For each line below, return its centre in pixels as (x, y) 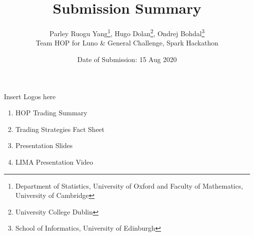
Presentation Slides (44, 145)
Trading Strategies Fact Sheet (60, 129)
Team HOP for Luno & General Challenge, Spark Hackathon (127, 43)
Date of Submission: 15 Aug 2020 (127, 59)
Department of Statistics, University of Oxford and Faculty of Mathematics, (129, 185)
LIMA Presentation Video (54, 161)
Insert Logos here (30, 96)
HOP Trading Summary (51, 113)
